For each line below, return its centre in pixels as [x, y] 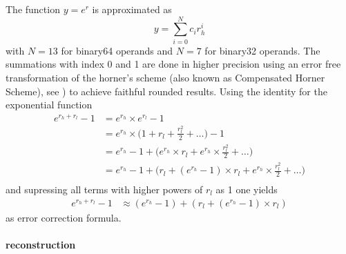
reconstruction [41, 244]
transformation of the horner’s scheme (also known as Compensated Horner [165, 77]
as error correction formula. [64, 217]
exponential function [49, 105]
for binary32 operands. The [262, 50]
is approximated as [132, 9]
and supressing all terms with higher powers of [104, 189]
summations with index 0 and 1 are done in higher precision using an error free [173, 64]
